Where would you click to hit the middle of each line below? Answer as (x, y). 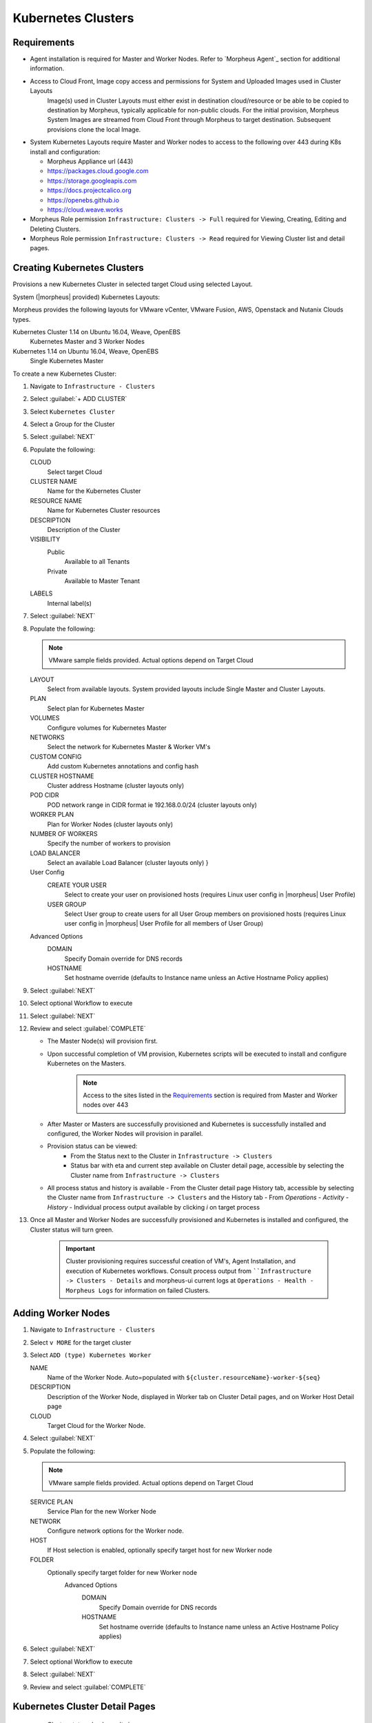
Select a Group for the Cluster (72, 425)
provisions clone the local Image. (94, 129)
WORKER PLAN (52, 815)
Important (81, 1248)
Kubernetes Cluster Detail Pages (84, 1707)
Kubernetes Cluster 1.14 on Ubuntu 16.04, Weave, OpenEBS (97, 332)
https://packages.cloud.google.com (98, 171)
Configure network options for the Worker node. (115, 1531)
